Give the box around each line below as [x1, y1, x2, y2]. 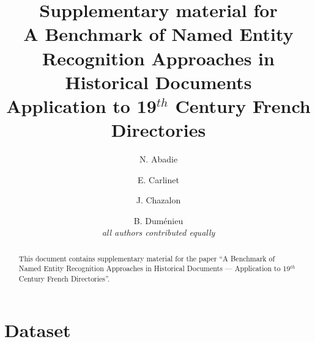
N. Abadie [139, 153, 178, 166]
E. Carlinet [138, 173, 179, 186]
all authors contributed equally [102, 226, 215, 239]
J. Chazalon [136, 194, 181, 206]
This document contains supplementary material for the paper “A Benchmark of [18, 253, 275, 263]
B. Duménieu [133, 214, 183, 227]
